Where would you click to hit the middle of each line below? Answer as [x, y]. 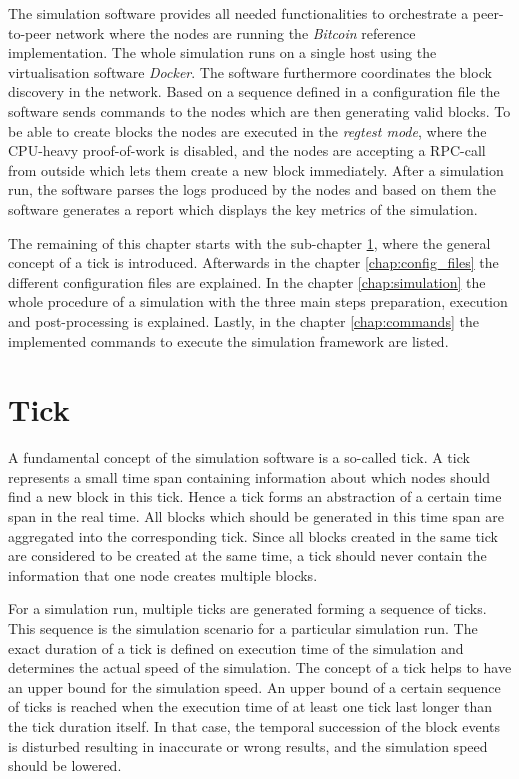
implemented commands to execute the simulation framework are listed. [228, 340]
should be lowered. [65, 765]
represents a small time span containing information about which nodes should [249, 476]
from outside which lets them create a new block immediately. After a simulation [256, 169]
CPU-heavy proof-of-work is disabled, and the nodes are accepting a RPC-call [247, 150]
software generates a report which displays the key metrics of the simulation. [243, 208]
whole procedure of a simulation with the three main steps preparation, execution [258, 301]
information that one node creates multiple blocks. [163, 574]
